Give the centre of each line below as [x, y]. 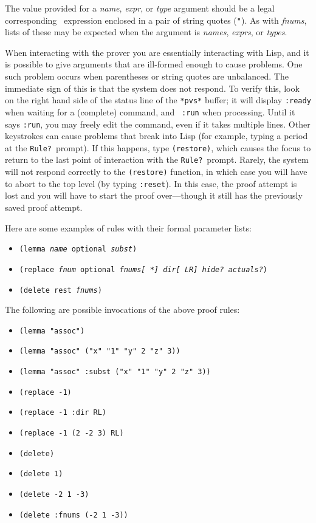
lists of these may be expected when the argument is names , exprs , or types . [146, 32]
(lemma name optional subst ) [78, 249]
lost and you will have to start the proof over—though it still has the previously [154, 195]
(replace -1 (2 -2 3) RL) [71, 433]
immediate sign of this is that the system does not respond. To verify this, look [152, 88]
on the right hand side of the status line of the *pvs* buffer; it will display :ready [158, 100]
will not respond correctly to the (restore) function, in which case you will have [156, 172]
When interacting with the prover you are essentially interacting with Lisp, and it [157, 52]
